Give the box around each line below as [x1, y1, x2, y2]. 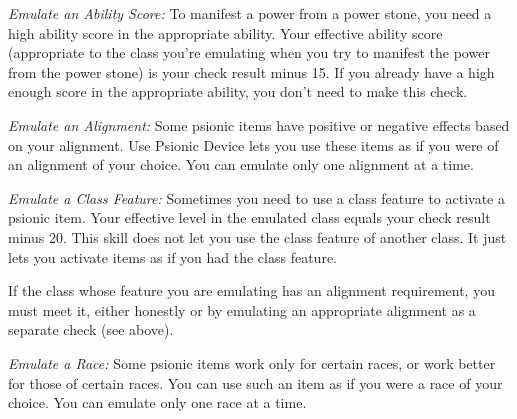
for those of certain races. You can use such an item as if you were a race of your [8, 372, 503, 393]
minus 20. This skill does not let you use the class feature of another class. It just [8, 226, 507, 247]
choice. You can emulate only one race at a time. [8, 392, 307, 413]
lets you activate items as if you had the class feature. [8, 246, 337, 267]
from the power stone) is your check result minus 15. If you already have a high [8, 61, 495, 82]
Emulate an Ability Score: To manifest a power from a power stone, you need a [8, 3, 492, 23]
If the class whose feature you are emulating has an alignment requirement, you [8, 280, 495, 301]
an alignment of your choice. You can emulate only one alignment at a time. [8, 154, 474, 175]
